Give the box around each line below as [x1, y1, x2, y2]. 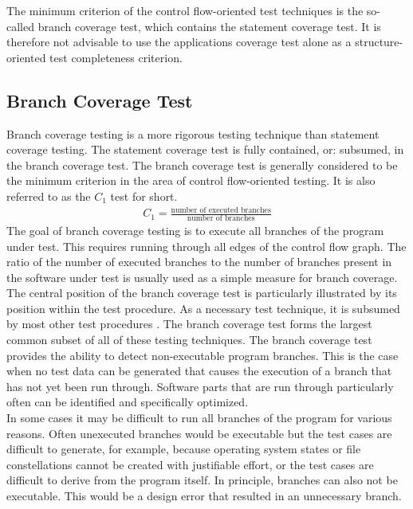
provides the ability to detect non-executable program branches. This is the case [6, 347, 399, 363]
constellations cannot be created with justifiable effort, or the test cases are [6, 456, 374, 472]
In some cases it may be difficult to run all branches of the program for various [6, 409, 392, 426]
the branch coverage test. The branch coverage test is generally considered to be [6, 156, 398, 173]
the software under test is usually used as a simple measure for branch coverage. [6, 268, 398, 285]
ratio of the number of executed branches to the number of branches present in [6, 253, 392, 270]
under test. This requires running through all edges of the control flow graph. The [6, 237, 407, 254]
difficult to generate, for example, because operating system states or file [6, 440, 361, 457]
